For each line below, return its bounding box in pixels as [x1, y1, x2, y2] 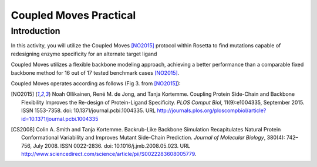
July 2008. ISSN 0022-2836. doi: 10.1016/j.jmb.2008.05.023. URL [33, 142, 190, 149]
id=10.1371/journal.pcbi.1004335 [21, 115, 99, 122]
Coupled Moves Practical [11, 9, 136, 22]
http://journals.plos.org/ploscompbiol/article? [156, 107, 267, 114]
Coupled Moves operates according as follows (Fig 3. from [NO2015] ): [11, 79, 181, 87]
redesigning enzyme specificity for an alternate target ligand [11, 50, 157, 57]
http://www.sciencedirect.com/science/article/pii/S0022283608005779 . [21, 151, 197, 158]
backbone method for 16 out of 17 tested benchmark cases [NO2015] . [11, 69, 180, 76]
